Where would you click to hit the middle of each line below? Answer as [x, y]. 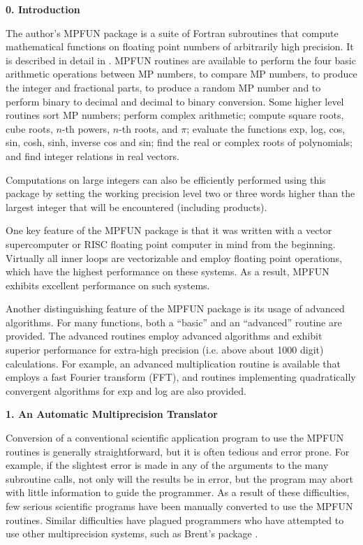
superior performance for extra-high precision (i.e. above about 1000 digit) [165, 350]
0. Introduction [43, 9]
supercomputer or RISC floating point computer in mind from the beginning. [171, 244]
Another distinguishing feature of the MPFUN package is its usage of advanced [175, 308]
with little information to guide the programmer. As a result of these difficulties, [178, 492]
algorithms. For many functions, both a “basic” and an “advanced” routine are [174, 322]
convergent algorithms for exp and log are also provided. [126, 390]
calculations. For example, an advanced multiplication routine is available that [173, 363]
